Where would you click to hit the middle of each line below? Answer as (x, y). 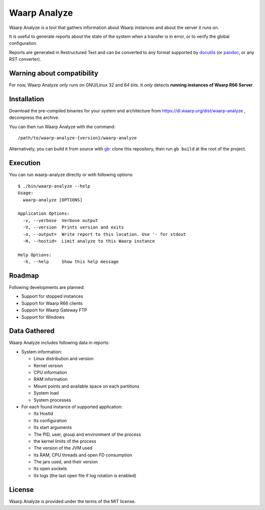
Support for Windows (43, 317)
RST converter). (25, 59)
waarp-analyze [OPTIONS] (53, 200)
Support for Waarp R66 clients (52, 303)
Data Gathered (32, 331)
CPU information (50, 372)
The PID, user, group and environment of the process (87, 434)
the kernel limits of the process (65, 441)
